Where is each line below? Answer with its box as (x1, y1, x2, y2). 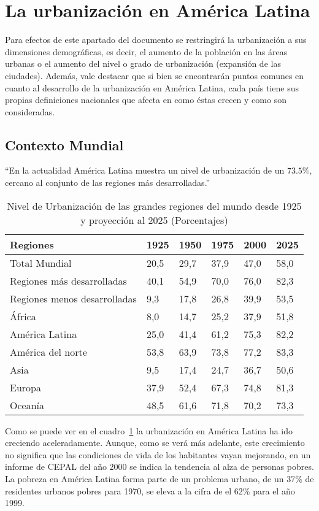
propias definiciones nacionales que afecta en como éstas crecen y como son (5, 93, 286, 106)
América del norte (10, 344, 87, 359)
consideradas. (5, 105, 55, 118)
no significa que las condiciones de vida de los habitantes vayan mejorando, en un (5, 448, 311, 461)
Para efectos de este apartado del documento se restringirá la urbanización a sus (5, 33, 307, 46)
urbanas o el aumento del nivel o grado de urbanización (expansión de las (5, 57, 281, 70)
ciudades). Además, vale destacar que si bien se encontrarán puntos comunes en (5, 69, 304, 82)
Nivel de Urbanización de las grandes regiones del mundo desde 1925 (7, 198, 302, 213)
